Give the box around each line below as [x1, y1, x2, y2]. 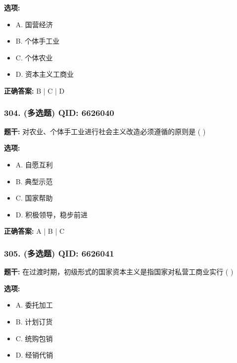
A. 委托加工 [15, 300, 53, 310]
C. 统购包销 [15, 333, 53, 343]
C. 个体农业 [15, 52, 53, 62]
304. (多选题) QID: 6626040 [4, 106, 114, 119]
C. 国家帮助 [15, 193, 53, 203]
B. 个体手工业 [15, 36, 60, 46]
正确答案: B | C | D [4, 85, 65, 96]
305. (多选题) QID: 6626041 [4, 247, 114, 259]
